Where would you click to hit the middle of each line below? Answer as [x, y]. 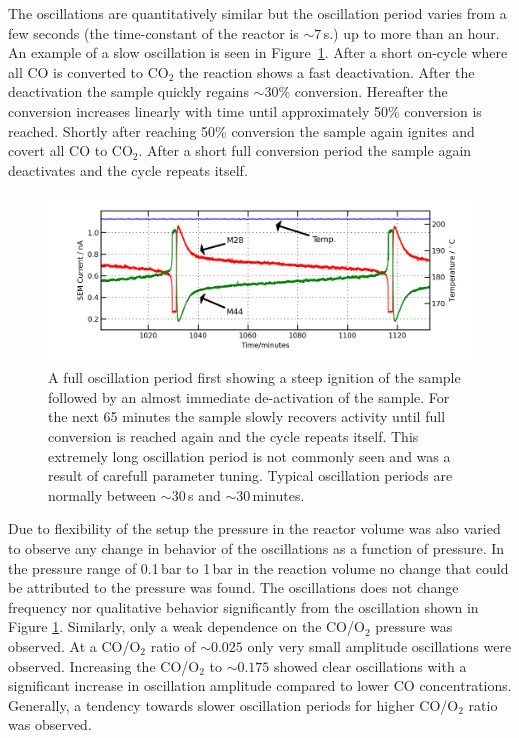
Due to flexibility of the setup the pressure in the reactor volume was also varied [254, 528]
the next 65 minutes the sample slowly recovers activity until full [247, 416]
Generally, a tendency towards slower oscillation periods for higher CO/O [233, 704]
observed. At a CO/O [74, 646]
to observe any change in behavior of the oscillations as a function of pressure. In [256, 548]
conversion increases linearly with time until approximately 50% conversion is [245, 110]
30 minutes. [270, 494]
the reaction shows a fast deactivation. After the [327, 71]
